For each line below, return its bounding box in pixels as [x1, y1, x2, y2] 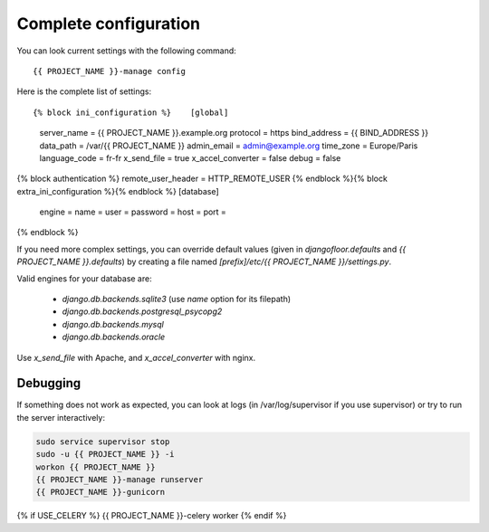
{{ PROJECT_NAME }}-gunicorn [35, 487, 166, 498]
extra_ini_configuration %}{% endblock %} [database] [16, 185, 219, 196]
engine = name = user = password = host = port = [39, 206, 226, 217]
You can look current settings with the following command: [16, 45, 237, 56]
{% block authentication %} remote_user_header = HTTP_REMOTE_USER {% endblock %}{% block [16, 173, 388, 185]
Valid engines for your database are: [16, 272, 153, 284]
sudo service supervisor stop [35, 436, 170, 447]
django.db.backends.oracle [62, 331, 166, 343]
